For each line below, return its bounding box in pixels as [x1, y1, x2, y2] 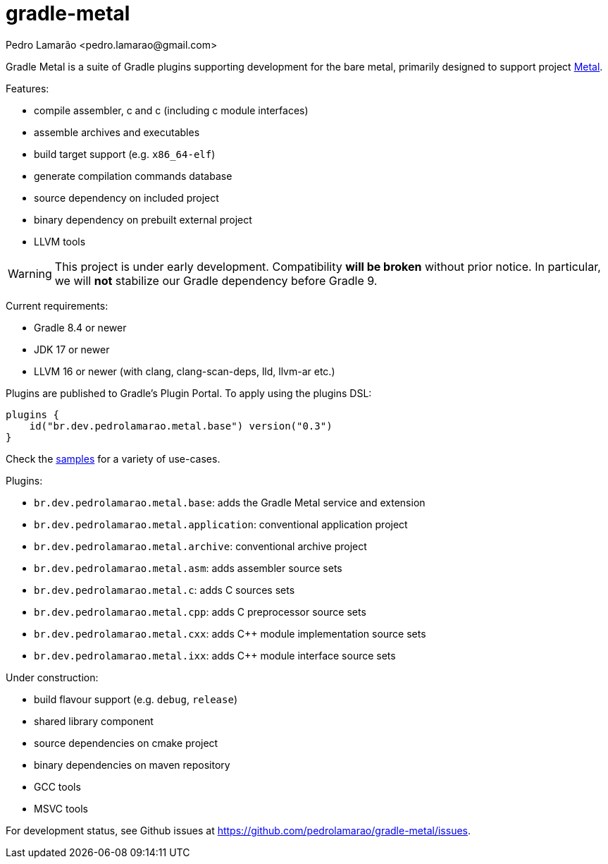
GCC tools [34, 780, 81, 793]
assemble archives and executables [34, 126, 200, 138]
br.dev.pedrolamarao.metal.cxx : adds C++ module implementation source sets [34, 627, 426, 640]
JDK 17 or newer [34, 343, 110, 355]
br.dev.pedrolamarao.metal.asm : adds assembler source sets [34, 561, 342, 574]
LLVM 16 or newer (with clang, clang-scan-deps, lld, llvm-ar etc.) [34, 365, 335, 377]
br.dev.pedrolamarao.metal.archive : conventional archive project [34, 540, 367, 552]
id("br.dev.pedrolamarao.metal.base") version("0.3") [29, 420, 333, 432]
